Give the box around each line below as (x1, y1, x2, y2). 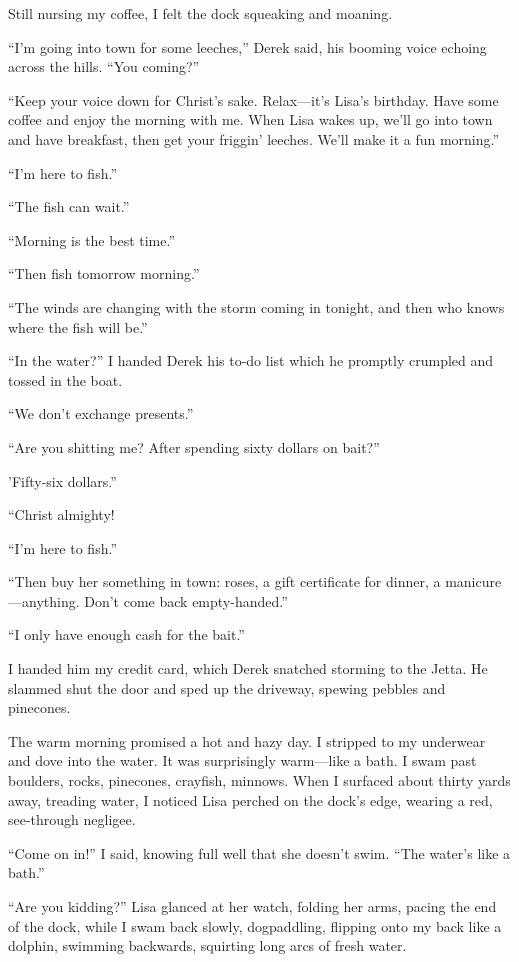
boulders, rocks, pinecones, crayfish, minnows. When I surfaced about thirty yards (8, 770, 511, 791)
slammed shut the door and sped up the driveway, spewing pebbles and (8, 677, 446, 698)
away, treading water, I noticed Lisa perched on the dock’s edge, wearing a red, (8, 789, 493, 810)
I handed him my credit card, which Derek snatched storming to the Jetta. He (8, 658, 488, 679)
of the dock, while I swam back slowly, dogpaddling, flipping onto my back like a (8, 915, 502, 936)
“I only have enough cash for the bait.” (8, 624, 245, 645)
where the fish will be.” (8, 316, 148, 337)
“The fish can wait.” (8, 196, 130, 217)
